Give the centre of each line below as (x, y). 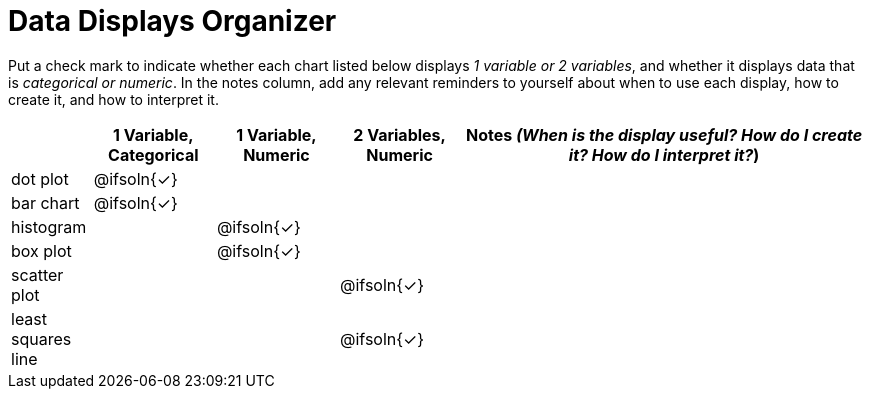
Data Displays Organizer (172, 21)
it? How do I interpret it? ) (664, 154)
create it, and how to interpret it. (113, 99)
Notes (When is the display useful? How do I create (664, 134)
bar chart (45, 202)
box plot (41, 250)
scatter (37, 274)
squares (41, 338)
